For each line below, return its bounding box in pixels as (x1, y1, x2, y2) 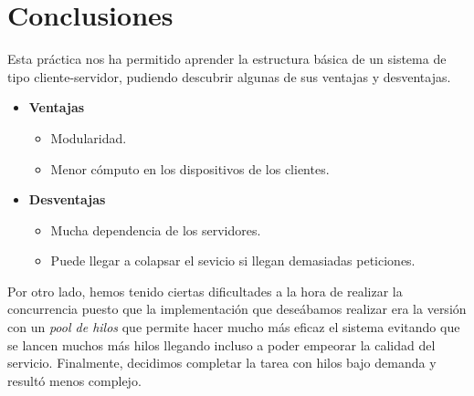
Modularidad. (50, 128, 127, 147)
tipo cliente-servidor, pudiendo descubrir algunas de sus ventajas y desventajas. (7, 67, 451, 86)
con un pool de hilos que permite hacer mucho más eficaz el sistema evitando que (7, 318, 460, 337)
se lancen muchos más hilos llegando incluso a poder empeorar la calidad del (7, 335, 436, 354)
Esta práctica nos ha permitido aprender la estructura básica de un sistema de (7, 49, 447, 68)
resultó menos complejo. (7, 370, 142, 390)
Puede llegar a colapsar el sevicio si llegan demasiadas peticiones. (50, 251, 416, 270)
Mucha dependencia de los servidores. (50, 220, 261, 239)
